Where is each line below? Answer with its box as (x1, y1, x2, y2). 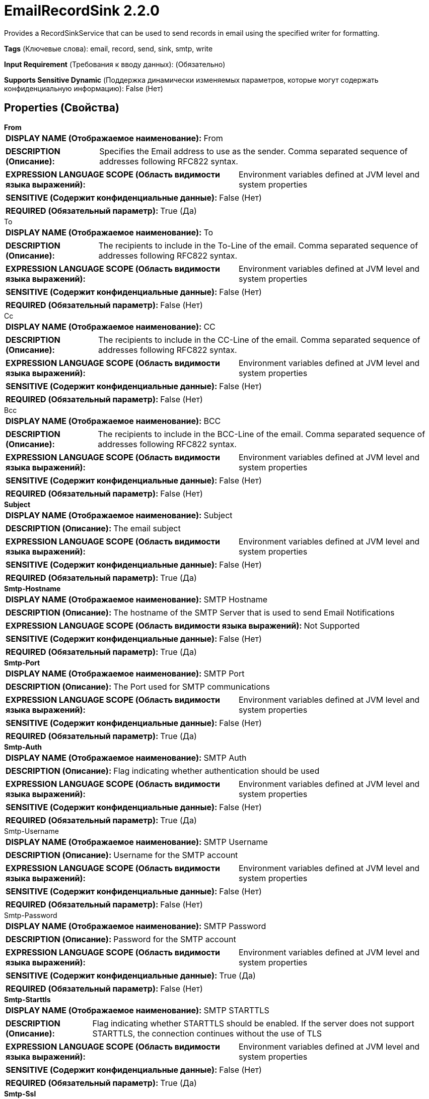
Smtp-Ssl (4, 1089, 36, 1098)
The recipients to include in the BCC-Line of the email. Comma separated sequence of (98, 429, 425, 439)
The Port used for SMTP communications (113, 681, 270, 692)
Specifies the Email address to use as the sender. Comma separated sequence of (99, 146, 408, 156)
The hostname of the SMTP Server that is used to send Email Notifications (113, 607, 395, 618)
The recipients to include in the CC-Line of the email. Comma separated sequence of (98, 334, 420, 345)
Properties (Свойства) (4, 101, 119, 114)
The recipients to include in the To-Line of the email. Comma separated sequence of (98, 240, 418, 251)
